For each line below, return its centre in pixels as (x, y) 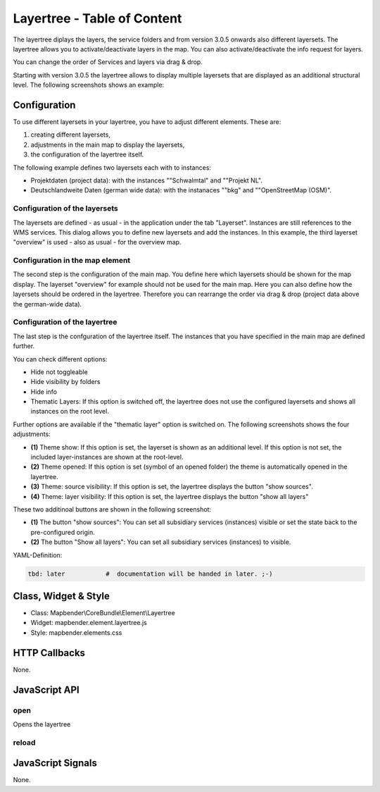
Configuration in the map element (72, 261)
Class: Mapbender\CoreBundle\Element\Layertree (103, 613)
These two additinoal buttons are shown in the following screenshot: (112, 509)
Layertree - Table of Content (97, 18)
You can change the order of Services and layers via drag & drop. (108, 62)
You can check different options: (60, 359)
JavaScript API (46, 689)
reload (24, 742)
